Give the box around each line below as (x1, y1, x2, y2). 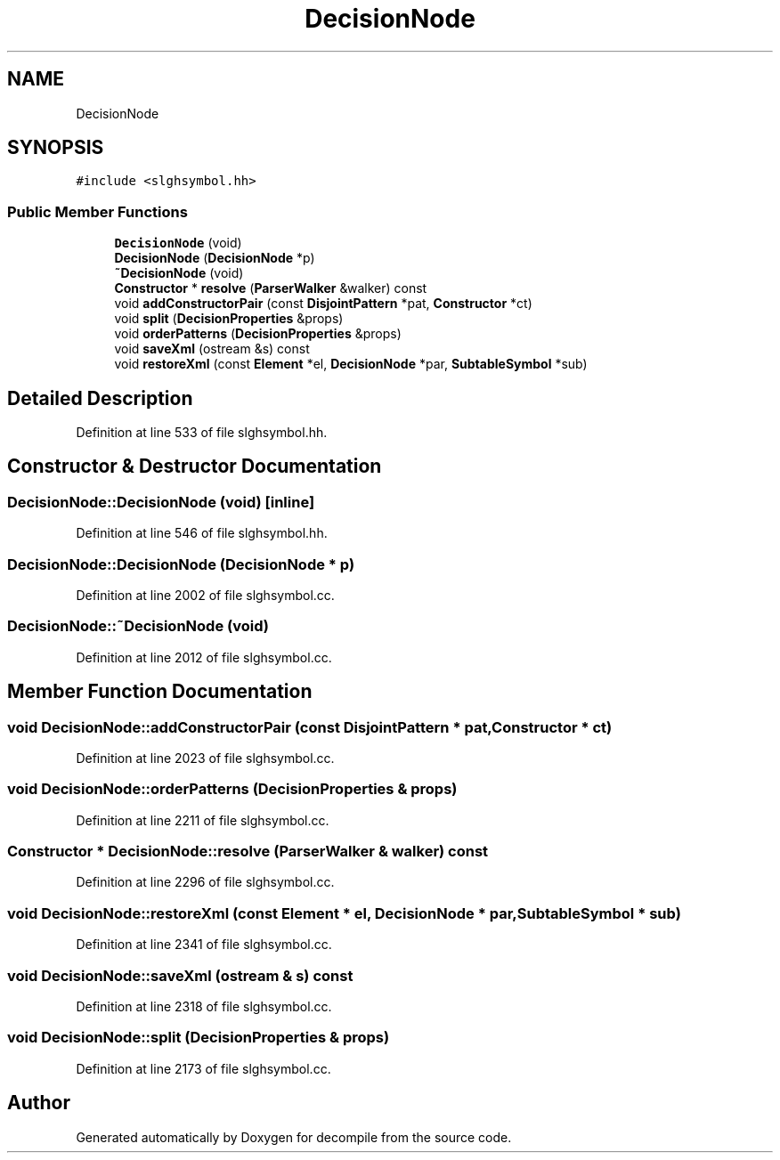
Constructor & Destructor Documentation (7, 455, 382, 478)
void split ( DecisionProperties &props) (114, 311, 344, 327)
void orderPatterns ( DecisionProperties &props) (114, 326, 402, 342)
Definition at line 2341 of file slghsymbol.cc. (76, 937, 332, 953)
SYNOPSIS (7, 136, 104, 159)
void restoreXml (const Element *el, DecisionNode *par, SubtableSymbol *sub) (114, 356, 588, 372)
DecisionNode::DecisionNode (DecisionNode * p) (7, 555, 355, 573)
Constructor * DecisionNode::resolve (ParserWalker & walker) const (7, 842, 489, 861)
